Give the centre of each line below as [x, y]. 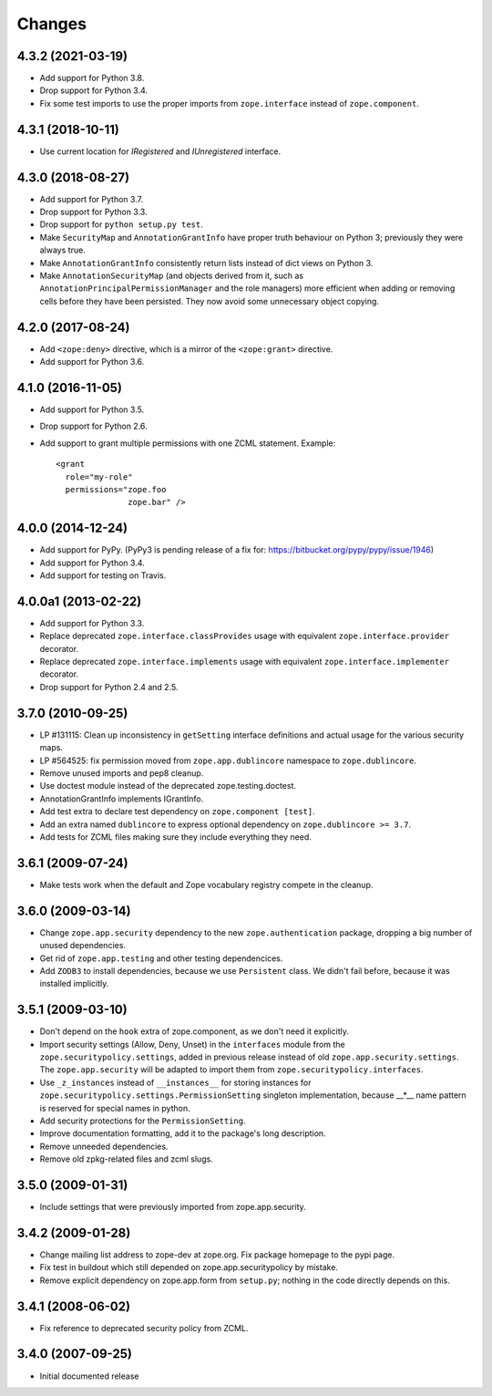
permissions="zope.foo [116, 489]
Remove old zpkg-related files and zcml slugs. [126, 1159]
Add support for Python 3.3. [92, 623]
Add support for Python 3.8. [92, 78]
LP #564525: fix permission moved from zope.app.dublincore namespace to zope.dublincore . [228, 760]
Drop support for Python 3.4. [94, 90]
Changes [51, 24]
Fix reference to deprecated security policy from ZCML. [144, 1328]
